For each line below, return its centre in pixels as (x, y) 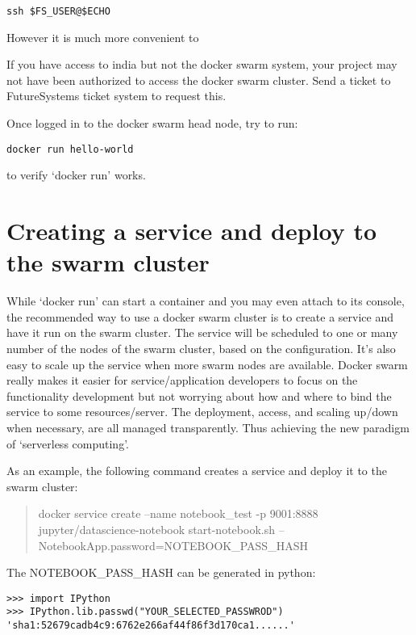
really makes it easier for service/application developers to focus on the (182, 380)
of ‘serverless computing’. (68, 443)
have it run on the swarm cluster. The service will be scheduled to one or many (202, 332)
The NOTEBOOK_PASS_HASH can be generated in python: (161, 572)
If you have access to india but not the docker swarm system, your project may (202, 64)
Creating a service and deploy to (192, 231)
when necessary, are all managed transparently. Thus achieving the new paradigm (208, 427)
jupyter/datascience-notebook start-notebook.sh (156, 529)
